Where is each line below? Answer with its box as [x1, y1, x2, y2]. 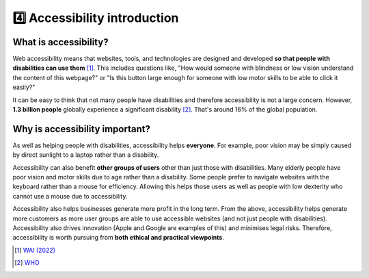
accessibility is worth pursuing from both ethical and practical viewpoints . [12, 233, 225, 242]
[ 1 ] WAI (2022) [14, 246, 56, 254]
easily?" [12, 83, 36, 92]
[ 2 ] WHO [14, 259, 40, 267]
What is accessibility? [12, 36, 109, 48]
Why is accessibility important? [12, 123, 150, 135]
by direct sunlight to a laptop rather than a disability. [12, 151, 159, 159]
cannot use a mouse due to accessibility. [12, 192, 128, 200]
